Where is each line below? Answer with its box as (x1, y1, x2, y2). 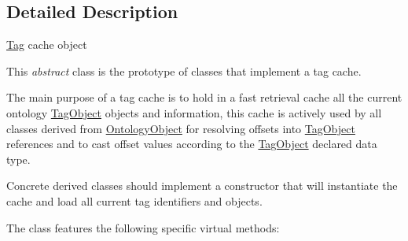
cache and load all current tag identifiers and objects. (6, 192, 263, 209)
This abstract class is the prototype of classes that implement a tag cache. (6, 62, 362, 79)
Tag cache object (6, 36, 87, 53)
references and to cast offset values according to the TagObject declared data (6, 135, 377, 152)
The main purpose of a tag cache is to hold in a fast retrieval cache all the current (6, 89, 402, 106)
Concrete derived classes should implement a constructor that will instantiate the (6, 177, 398, 194)
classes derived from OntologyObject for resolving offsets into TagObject (6, 120, 355, 136)
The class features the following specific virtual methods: (6, 219, 280, 235)
